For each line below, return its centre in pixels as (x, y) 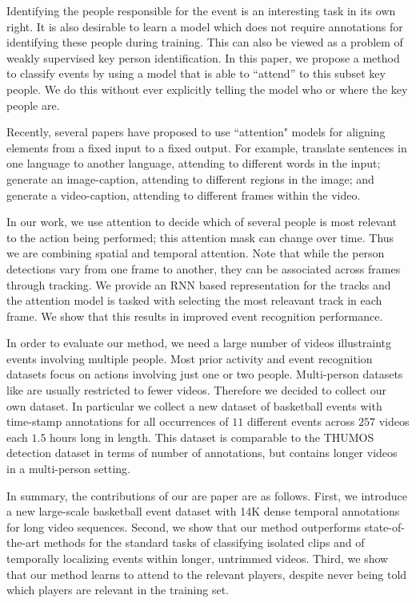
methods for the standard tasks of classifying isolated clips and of (204, 542)
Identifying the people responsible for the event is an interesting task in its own (201, 10)
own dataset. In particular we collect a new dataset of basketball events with (194, 405)
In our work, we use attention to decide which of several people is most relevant (202, 222)
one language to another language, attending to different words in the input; (194, 163)
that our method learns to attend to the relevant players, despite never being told (207, 574)
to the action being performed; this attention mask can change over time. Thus (200, 237)
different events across (301, 421)
